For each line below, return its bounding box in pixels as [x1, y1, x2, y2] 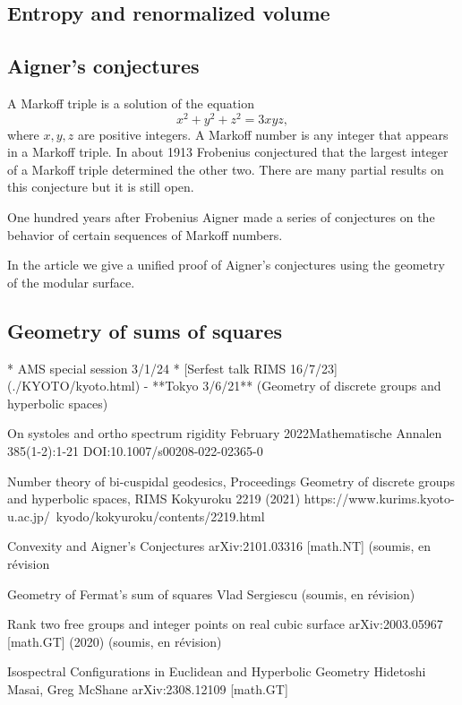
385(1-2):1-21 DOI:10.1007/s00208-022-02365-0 [7, 441, 263, 460]
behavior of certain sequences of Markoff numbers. [7, 225, 283, 244]
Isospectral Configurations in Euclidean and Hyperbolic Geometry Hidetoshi [7, 662, 426, 681]
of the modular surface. [7, 272, 135, 291]
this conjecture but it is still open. [7, 177, 194, 196]
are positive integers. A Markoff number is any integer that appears [78, 125, 449, 143]
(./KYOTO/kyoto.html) [7, 376, 141, 395]
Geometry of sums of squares [7, 316, 283, 344]
